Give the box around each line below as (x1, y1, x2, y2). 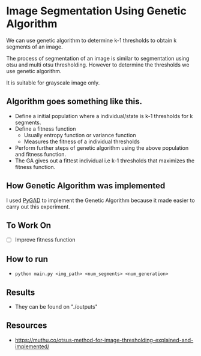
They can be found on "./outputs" (14, 303, 98, 310)
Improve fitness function (14, 236, 76, 243)
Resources (6, 321, 47, 331)
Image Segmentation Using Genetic (6, 4, 187, 18)
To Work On (6, 220, 52, 230)
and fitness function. (14, 150, 67, 158)
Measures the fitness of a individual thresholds (23, 138, 140, 145)
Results (6, 287, 35, 297)
